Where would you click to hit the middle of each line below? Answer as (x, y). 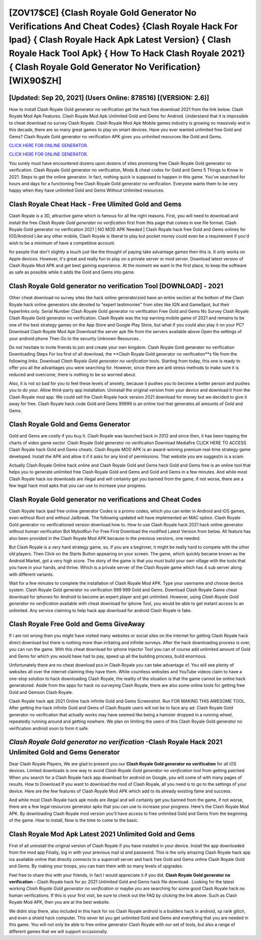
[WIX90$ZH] (35, 81)
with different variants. (31, 574)
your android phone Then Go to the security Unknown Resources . (75, 338)
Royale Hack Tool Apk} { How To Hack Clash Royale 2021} (127, 54)
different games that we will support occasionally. (58, 931)
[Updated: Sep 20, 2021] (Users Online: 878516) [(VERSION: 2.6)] (109, 98)
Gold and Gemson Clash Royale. (41, 692)
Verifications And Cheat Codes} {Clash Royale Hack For (123, 26)
